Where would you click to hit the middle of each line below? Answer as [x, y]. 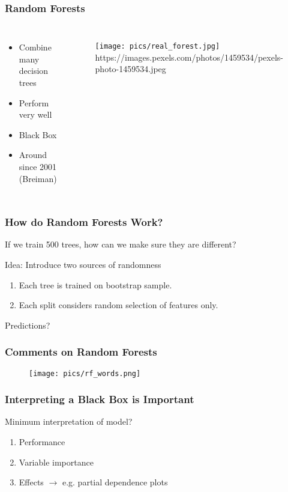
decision [34, 71]
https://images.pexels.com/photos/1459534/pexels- [189, 57]
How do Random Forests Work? [84, 222]
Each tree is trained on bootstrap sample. [95, 284]
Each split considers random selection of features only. [118, 305]
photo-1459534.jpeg [130, 69]
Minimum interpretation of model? [69, 421]
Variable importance [56, 462]
